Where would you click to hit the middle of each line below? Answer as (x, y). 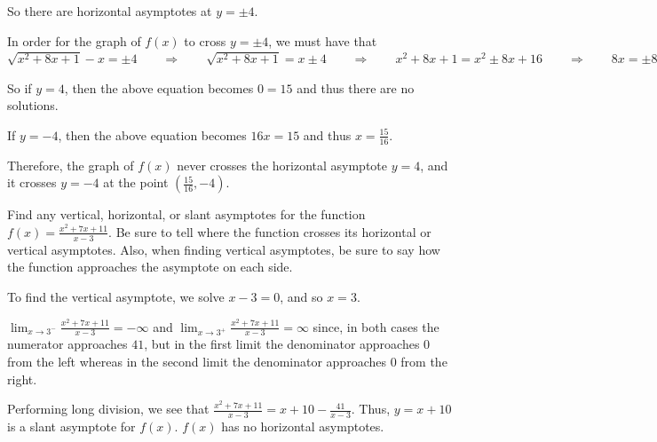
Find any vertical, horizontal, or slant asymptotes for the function (186, 214)
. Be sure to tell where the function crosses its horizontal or (270, 231)
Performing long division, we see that (108, 409)
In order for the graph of (74, 40)
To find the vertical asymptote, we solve (116, 296)
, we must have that (323, 40)
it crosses (32, 182)
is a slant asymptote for (71, 426)
